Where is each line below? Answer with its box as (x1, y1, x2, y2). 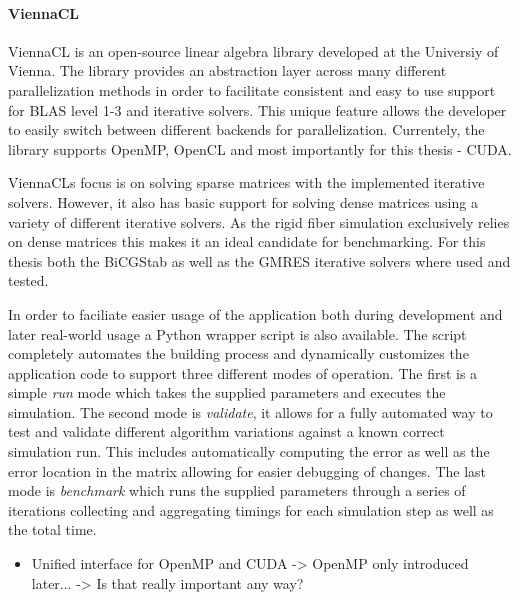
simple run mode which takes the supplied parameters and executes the (8, 382, 446, 403)
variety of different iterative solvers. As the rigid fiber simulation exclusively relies (8, 211, 510, 232)
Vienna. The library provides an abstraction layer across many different (8, 60, 447, 81)
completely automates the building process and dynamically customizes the (8, 343, 469, 364)
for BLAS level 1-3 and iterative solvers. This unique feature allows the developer (8, 99, 507, 120)
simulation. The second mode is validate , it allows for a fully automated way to (8, 401, 493, 422)
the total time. (8, 519, 97, 540)
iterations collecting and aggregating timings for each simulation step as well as (8, 499, 494, 520)
